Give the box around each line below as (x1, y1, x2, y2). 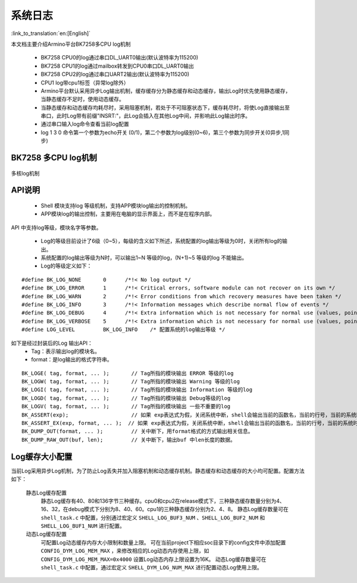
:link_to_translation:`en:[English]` (11, 30, 91, 37)
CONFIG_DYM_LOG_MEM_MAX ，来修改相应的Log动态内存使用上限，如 (40, 547, 209, 554)
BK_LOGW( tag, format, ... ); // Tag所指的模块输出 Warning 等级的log (21, 378, 240, 385)
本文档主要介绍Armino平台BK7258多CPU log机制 (11, 40, 131, 48)
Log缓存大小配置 (11, 452, 73, 462)
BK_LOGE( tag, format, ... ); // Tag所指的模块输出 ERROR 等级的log (21, 370, 234, 377)
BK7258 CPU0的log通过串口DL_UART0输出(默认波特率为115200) (40, 54, 199, 61)
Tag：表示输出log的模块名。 (31, 348, 101, 355)
